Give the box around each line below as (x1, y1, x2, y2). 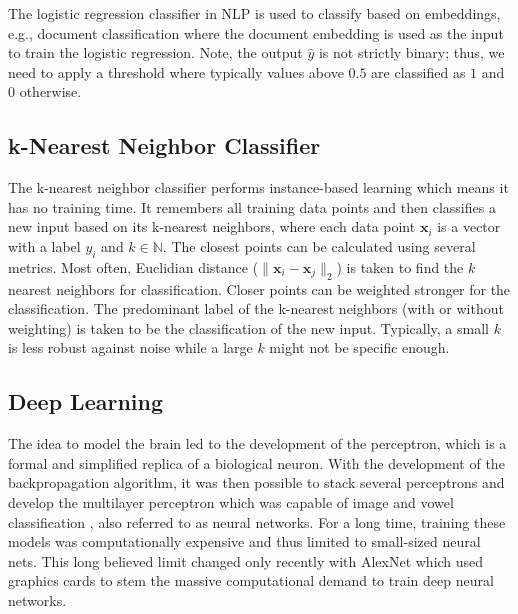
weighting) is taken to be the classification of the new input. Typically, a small (8, 317, 489, 338)
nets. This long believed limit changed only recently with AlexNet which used (8, 550, 484, 571)
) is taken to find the (336, 256, 464, 277)
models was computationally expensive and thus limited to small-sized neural (8, 531, 481, 552)
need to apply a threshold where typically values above (8, 61, 344, 82)
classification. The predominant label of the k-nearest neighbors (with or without (8, 298, 504, 319)
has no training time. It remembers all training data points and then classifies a (8, 196, 496, 217)
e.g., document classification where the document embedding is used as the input (8, 22, 504, 43)
